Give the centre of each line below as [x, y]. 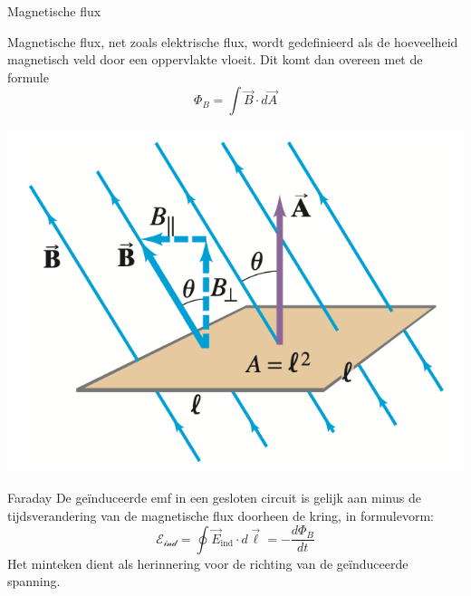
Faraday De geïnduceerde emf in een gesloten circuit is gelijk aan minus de [214, 498]
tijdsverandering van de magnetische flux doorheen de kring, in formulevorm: [221, 516]
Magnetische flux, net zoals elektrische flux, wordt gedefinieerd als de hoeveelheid [233, 41]
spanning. [34, 581]
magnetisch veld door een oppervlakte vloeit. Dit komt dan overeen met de [215, 59]
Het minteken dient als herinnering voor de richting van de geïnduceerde [208, 563]
